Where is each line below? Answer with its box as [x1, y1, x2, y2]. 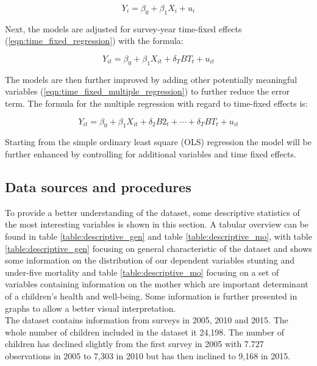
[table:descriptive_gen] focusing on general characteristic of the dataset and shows [5, 242, 312, 254]
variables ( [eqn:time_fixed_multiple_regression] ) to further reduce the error [5, 85, 290, 98]
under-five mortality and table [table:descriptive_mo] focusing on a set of [5, 265, 279, 278]
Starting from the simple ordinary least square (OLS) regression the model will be [5, 135, 312, 148]
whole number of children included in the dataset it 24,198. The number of [5, 325, 284, 338]
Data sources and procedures [5, 177, 191, 196]
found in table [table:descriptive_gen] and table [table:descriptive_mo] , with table [5, 229, 312, 242]
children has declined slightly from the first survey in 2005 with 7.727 [5, 337, 264, 350]
